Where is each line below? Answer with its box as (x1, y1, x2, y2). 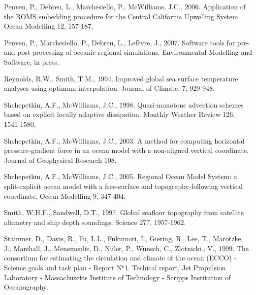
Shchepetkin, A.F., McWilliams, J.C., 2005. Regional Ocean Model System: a (4, 171, 237, 182)
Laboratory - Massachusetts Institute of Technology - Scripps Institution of (4, 272, 231, 282)
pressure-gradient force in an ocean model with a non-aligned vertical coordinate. (4, 145, 249, 155)
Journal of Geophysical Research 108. (4, 154, 117, 165)
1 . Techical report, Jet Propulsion (125, 262, 226, 273)
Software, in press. (4, 56, 59, 67)
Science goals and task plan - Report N (4, 262, 122, 273)
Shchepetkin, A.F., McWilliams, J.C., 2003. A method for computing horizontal (4, 135, 245, 146)
